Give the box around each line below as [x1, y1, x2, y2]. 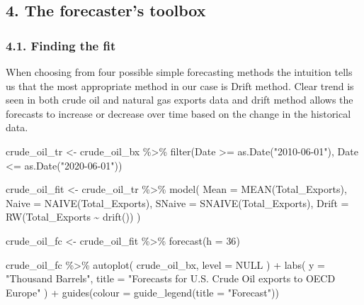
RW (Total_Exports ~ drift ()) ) [6, 209, 141, 224]
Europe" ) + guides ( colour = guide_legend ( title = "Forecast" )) [6, 284, 279, 299]
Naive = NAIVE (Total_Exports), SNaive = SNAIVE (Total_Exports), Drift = [6, 195, 349, 210]
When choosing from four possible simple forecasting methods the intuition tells [6, 65, 353, 79]
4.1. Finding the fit [6, 36, 116, 54]
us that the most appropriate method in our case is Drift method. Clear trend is [6, 78, 354, 93]
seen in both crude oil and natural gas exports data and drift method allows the [6, 92, 353, 107]
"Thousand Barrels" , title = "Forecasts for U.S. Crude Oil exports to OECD [6, 271, 336, 286]
